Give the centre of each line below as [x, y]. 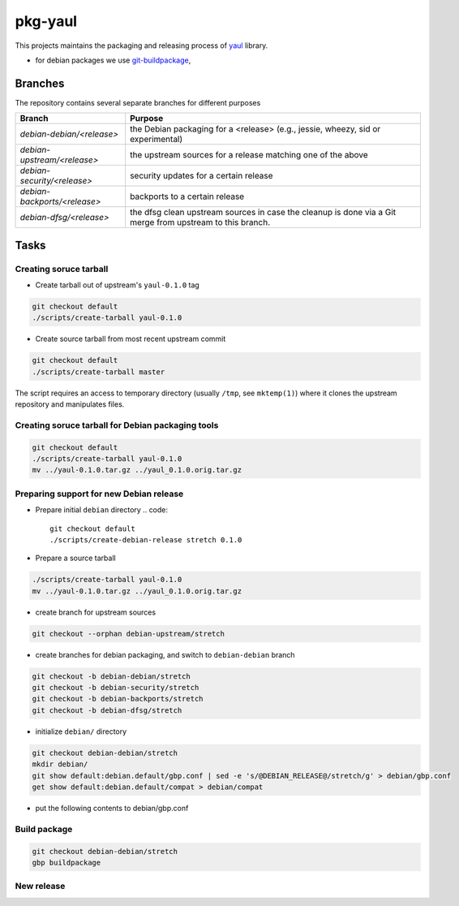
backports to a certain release [187, 196]
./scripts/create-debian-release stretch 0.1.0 [146, 539]
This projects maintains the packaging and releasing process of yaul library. [142, 45]
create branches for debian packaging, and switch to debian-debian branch [165, 654]
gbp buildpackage [66, 862]
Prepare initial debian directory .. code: [102, 510]
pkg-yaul [46, 21]
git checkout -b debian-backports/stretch [118, 699]
